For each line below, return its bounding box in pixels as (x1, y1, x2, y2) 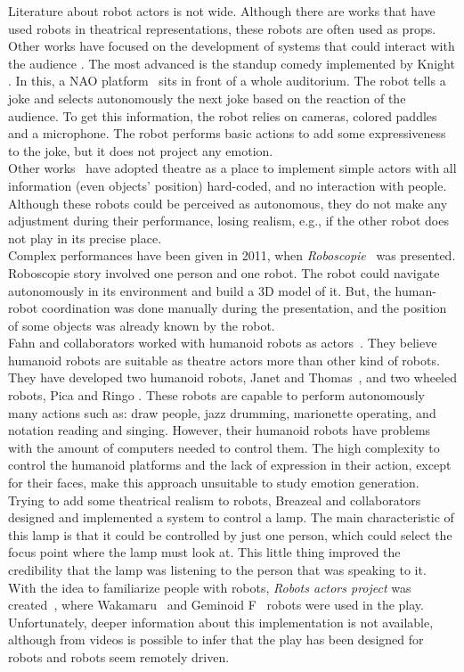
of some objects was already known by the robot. (8, 316, 275, 334)
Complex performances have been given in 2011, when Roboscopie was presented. (8, 246, 456, 265)
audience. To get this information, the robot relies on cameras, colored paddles (8, 106, 437, 125)
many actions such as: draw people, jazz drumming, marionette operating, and (8, 403, 436, 422)
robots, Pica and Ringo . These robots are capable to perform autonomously (8, 386, 425, 405)
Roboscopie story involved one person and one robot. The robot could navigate (8, 263, 440, 282)
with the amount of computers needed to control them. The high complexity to (8, 438, 440, 456)
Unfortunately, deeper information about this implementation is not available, (8, 612, 434, 631)
